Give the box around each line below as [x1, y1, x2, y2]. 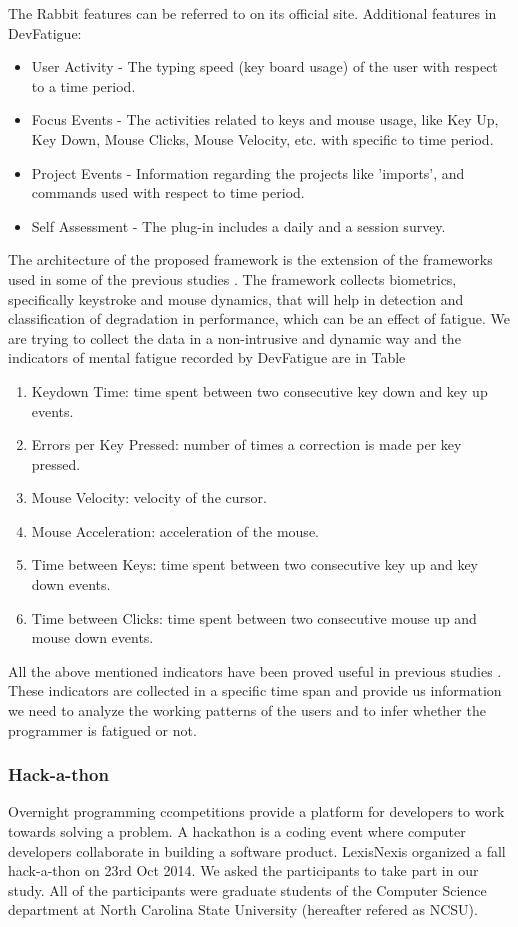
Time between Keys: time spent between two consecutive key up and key [31, 554, 478, 575]
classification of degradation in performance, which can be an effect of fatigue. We [8, 308, 510, 329]
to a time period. [31, 75, 136, 96]
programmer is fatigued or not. [8, 719, 197, 740]
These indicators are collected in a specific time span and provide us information [8, 680, 502, 701]
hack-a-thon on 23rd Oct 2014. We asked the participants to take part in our [8, 860, 479, 881]
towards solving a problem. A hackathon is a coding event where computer [8, 821, 466, 842]
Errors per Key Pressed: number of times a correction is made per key [31, 434, 462, 455]
